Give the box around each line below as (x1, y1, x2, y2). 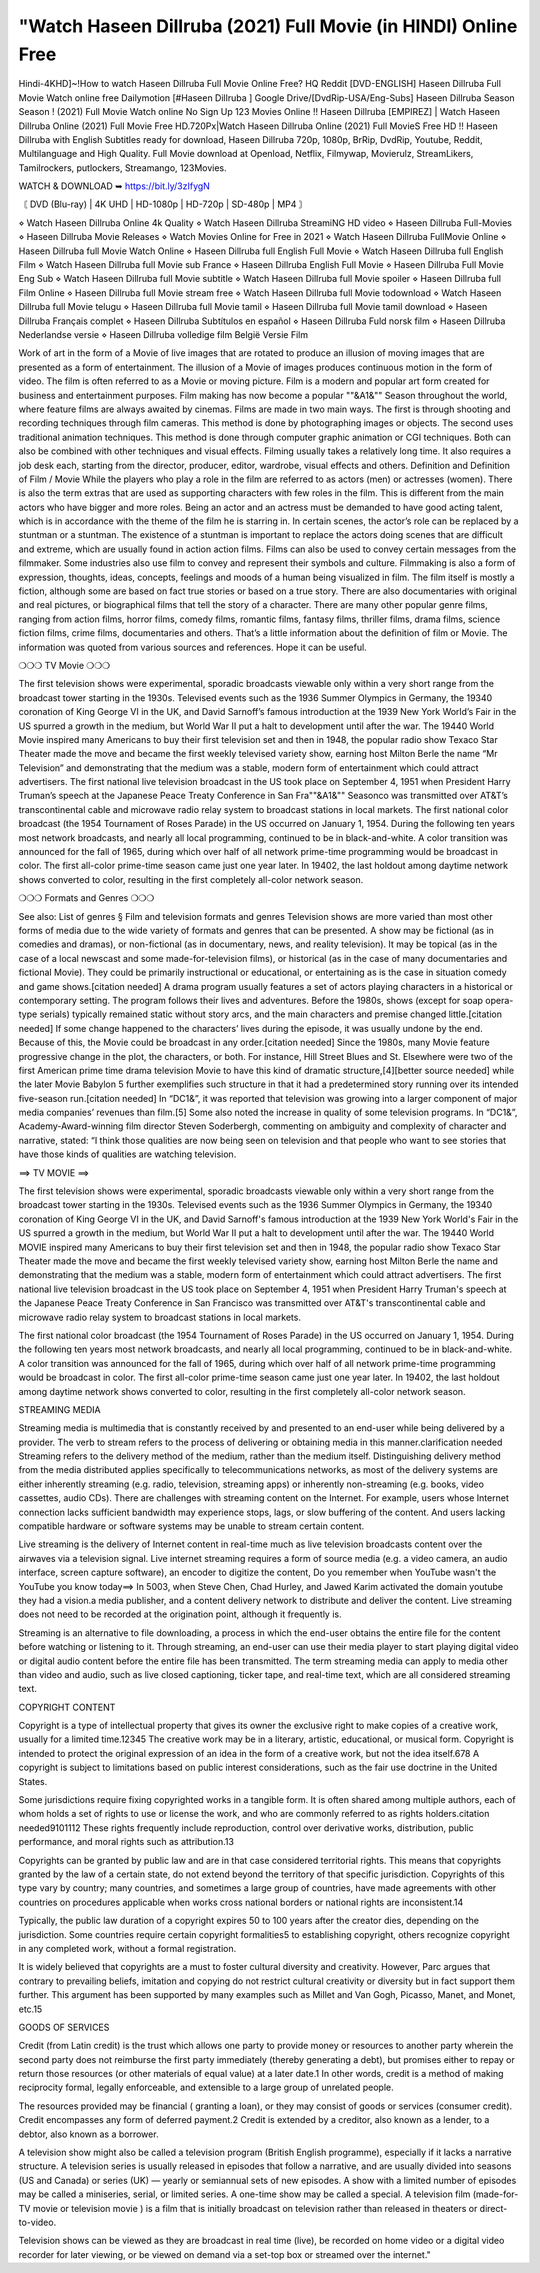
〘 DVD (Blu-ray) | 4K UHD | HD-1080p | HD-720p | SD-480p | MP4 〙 (18, 198, 309, 210)
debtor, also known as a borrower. (18, 2128, 159, 2140)
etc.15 (18, 2003, 43, 2015)
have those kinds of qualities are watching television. (18, 1148, 237, 1160)
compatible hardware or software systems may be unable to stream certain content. (18, 1520, 365, 1532)
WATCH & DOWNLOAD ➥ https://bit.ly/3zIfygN (18, 180, 210, 192)
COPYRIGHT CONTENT (18, 1701, 116, 1713)
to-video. (18, 2216, 57, 2228)
